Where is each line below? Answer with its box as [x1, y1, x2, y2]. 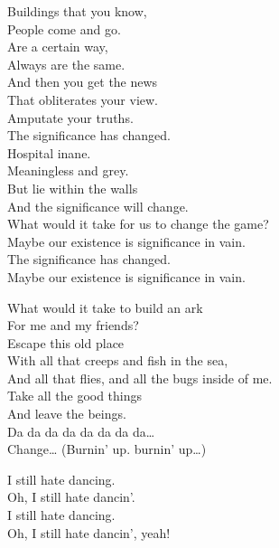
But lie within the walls [7, 178, 138, 197]
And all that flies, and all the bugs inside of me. [7, 368, 273, 387]
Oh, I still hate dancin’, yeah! [7, 523, 171, 542]
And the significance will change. [7, 196, 189, 215]
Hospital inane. [7, 143, 91, 162]
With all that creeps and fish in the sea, [7, 351, 228, 370]
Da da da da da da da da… [7, 421, 155, 440]
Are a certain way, [7, 37, 108, 56]
